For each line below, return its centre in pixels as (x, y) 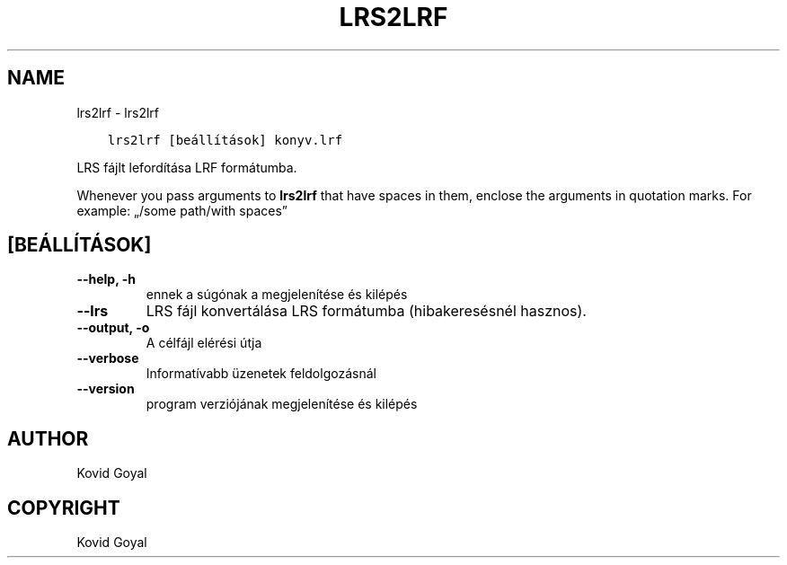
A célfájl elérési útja (204, 343)
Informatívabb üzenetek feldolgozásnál (261, 374)
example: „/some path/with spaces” (182, 210)
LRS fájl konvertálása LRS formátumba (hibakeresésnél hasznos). (366, 311)
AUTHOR (48, 438)
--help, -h (106, 279)
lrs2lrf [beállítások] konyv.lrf (225, 140)
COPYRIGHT (64, 508)
